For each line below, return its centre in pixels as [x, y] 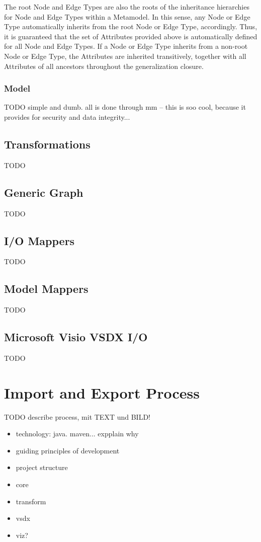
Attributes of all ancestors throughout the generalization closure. [104, 66]
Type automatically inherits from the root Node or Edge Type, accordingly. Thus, [131, 26]
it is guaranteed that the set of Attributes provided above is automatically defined [131, 36]
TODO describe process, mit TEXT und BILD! [77, 416]
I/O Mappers [39, 240]
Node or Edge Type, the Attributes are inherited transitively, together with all [125, 56]
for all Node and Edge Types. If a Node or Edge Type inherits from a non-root [126, 46]
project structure [42, 467]
